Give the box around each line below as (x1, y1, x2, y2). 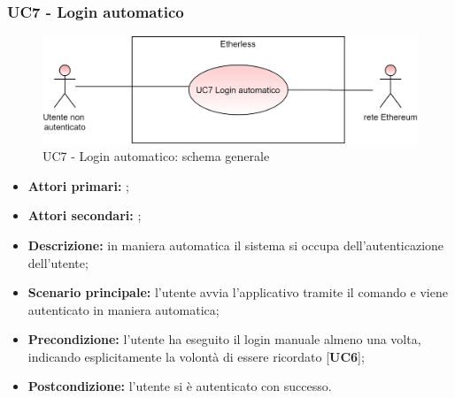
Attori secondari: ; (27, 206, 142, 225)
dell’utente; (27, 253, 89, 272)
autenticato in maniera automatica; (27, 300, 220, 318)
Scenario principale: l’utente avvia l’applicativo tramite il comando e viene (27, 283, 448, 302)
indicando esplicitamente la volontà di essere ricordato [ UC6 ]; (27, 347, 365, 365)
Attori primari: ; (27, 176, 129, 195)
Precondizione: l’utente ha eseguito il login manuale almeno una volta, (27, 330, 421, 348)
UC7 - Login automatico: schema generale (42, 147, 270, 165)
